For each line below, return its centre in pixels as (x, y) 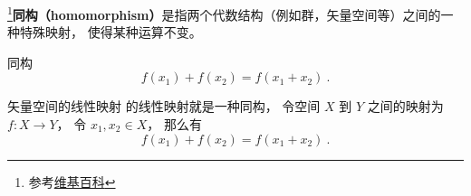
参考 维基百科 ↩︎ (72, 181)
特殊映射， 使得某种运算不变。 (111, 32)
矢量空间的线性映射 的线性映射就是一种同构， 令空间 (164, 106)
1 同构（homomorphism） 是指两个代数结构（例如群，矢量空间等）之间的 (224, 13)
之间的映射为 (405, 106)
